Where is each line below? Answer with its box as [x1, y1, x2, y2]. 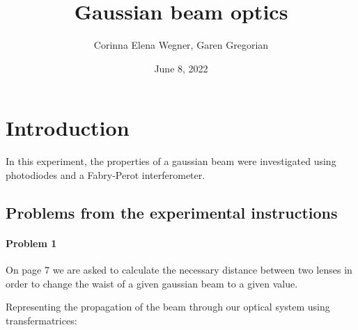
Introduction [6, 113, 130, 142]
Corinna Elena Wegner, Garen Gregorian [93, 38, 269, 52]
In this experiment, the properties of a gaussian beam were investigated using [6, 154, 336, 168]
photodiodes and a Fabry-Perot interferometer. [6, 167, 205, 182]
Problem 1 [6, 235, 57, 250]
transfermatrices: [6, 313, 77, 327]
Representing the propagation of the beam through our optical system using [6, 299, 330, 314]
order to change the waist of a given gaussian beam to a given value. [6, 276, 298, 290]
